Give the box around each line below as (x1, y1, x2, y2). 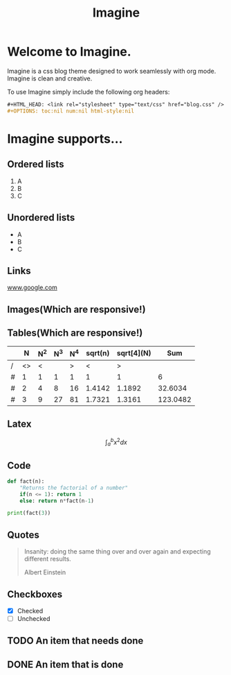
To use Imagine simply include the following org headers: (7, 87, 170, 96)
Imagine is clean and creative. (7, 74, 93, 83)
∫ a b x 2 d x (104, 436, 128, 448)
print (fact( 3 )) (7, 510, 51, 517)
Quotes (7, 529, 40, 540)
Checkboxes (7, 588, 63, 600)
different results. (24, 555, 71, 563)
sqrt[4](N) (116, 348, 151, 358)
